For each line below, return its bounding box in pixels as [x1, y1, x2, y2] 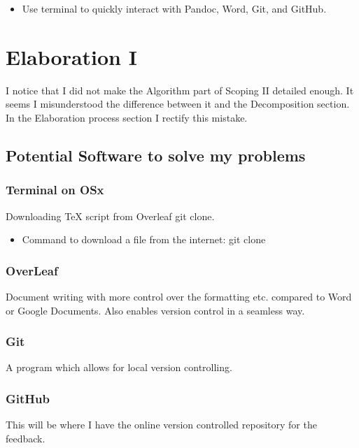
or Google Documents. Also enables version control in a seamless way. [6, 303, 305, 317]
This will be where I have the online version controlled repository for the [6, 417, 317, 432]
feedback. [6, 431, 45, 445]
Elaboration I [6, 42, 137, 71]
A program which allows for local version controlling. [6, 360, 232, 375]
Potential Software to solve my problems [6, 144, 306, 166]
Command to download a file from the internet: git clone [22, 232, 266, 247]
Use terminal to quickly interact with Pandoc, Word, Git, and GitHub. [22, 1, 327, 15]
